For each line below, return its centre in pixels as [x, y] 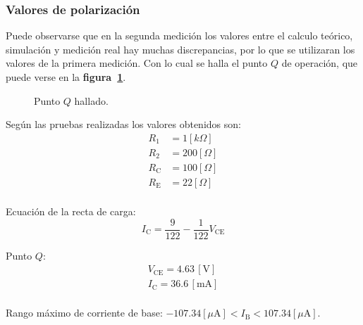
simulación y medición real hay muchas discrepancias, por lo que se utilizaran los [180, 49]
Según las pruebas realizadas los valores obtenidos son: [123, 124]
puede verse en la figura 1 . [66, 77]
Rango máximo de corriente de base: [84, 313]
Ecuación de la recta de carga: [71, 211]
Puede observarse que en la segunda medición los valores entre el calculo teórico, [179, 36]
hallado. [91, 100]
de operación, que [320, 63]
